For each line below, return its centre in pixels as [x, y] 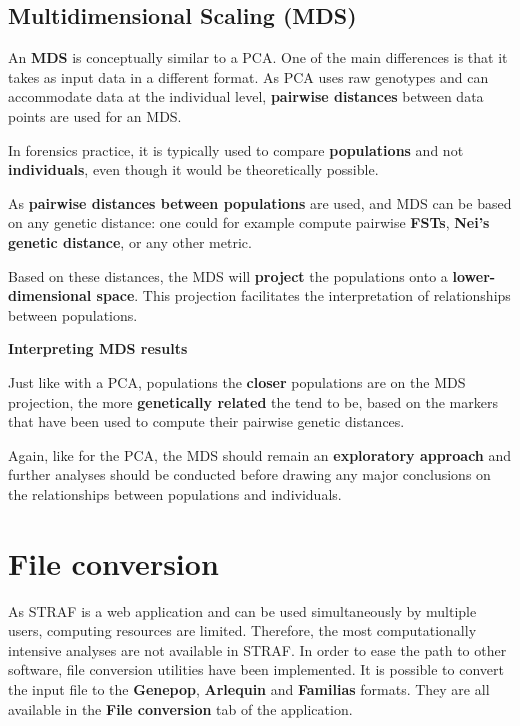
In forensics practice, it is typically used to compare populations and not [236, 149]
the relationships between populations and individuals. [175, 493]
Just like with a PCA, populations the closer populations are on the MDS [237, 381]
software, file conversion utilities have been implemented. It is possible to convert [256, 669]
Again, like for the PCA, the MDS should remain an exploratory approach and [260, 454]
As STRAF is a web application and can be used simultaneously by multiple [242, 610]
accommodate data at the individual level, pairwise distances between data [246, 96]
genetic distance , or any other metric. [130, 241]
